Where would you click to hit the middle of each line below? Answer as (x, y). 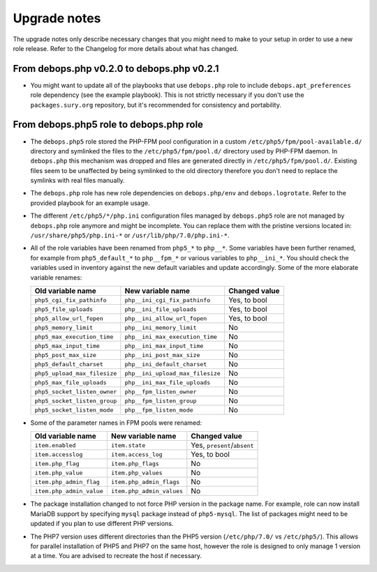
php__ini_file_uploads (161, 309)
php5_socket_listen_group (76, 401)
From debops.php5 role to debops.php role (108, 125)
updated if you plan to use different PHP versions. (102, 524)
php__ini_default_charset (166, 364)
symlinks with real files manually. (77, 181)
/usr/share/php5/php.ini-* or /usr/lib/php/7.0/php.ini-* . (130, 235)
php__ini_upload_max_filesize (173, 373)
